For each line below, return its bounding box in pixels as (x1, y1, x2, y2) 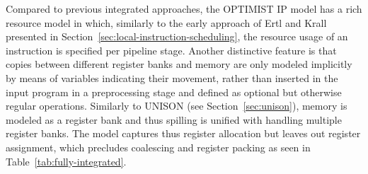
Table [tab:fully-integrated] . (6, 153, 127, 168)
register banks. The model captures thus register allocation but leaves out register (6, 126, 361, 141)
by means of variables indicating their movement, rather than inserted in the (6, 70, 338, 85)
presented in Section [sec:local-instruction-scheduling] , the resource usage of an (6, 29, 348, 44)
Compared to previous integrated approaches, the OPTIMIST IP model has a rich (6, 1, 362, 16)
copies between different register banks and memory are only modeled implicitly (6, 57, 352, 71)
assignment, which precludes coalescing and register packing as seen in (6, 139, 311, 154)
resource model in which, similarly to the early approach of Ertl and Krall (6, 15, 327, 30)
